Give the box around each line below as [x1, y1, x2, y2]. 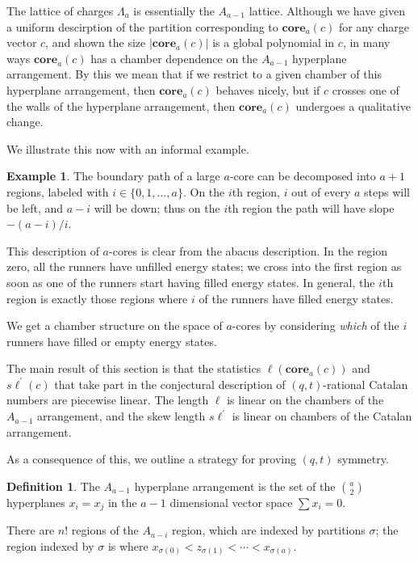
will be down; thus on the [94, 199, 220, 216]
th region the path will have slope [228, 199, 395, 216]
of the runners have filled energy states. [199, 289, 394, 306]
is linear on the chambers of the [227, 391, 384, 408]
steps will [364, 183, 410, 200]
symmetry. [337, 450, 389, 467]
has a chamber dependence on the [90, 49, 258, 66]
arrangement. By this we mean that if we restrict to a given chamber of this [6, 65, 382, 82]
